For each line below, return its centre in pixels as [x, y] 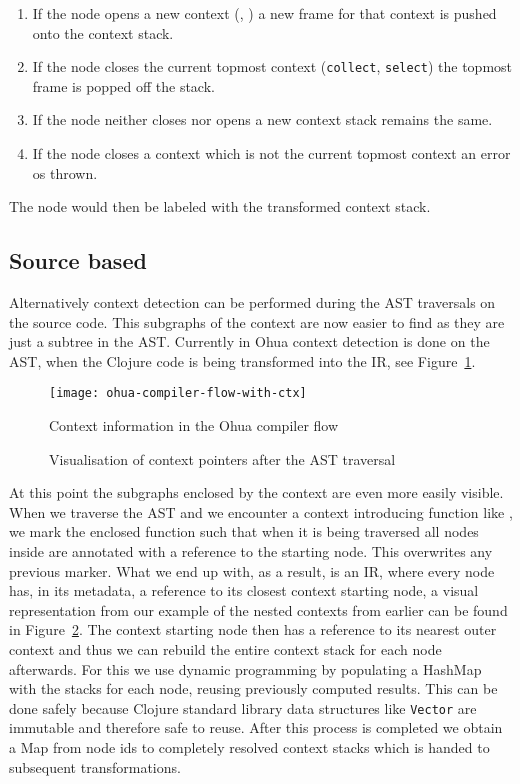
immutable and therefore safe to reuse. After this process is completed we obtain [256, 727]
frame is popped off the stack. [123, 85]
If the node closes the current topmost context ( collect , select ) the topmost [272, 66]
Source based [78, 260]
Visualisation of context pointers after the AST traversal [222, 458]
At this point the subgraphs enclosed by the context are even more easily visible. [256, 492]
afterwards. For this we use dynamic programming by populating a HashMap [245, 668]
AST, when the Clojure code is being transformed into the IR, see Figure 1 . [242, 360]
